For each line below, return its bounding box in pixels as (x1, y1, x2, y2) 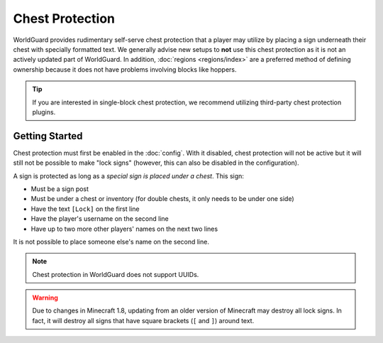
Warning (32, 293, 58, 302)
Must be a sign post (30, 185, 89, 193)
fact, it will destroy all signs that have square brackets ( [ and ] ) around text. (32, 316, 255, 325)
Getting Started (13, 130, 83, 142)
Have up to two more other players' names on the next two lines (30, 224, 218, 233)
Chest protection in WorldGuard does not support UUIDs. (32, 270, 199, 278)
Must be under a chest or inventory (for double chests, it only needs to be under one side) (30, 195, 294, 203)
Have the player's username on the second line (30, 214, 170, 223)
